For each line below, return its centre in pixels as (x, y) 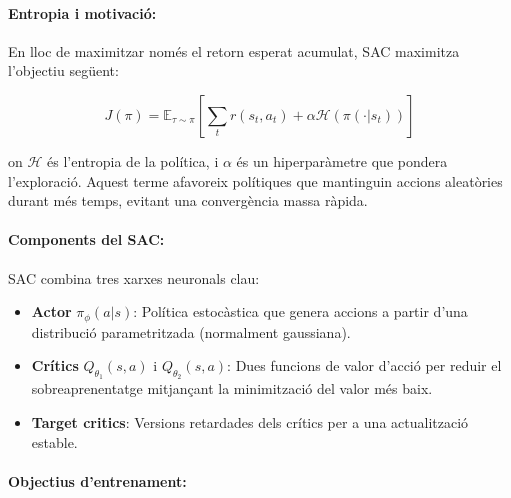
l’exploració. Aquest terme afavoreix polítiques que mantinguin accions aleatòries (255, 180)
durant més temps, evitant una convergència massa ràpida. (188, 200)
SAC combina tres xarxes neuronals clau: (134, 277)
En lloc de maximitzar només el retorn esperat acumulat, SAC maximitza (234, 50)
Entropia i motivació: (82, 12)
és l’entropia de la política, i (133, 160)
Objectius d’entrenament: (97, 480)
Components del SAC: (86, 239)
